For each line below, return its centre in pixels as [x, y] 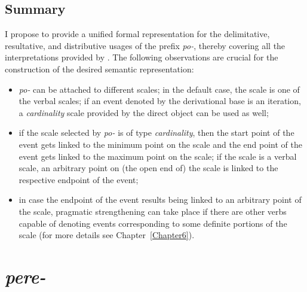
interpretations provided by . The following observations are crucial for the [142, 57]
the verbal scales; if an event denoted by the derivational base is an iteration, [160, 101]
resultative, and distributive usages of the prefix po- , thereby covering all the [145, 45]
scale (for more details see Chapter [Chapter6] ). [107, 235]
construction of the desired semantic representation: [99, 69]
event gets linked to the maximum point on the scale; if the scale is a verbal [158, 156]
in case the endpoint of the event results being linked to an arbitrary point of [160, 200]
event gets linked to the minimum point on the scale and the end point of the [160, 144]
